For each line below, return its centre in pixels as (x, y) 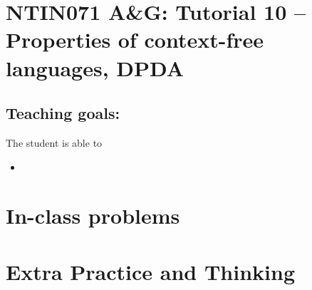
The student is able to (54, 142)
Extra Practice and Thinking (151, 271)
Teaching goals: (63, 113)
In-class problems (93, 216)
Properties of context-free (135, 40)
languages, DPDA (95, 67)
